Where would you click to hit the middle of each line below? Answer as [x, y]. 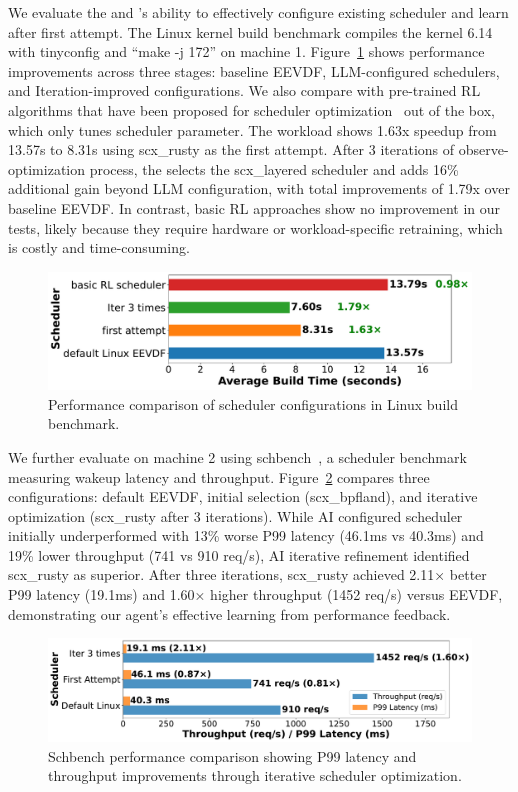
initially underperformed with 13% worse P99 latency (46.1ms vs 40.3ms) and [246, 535]
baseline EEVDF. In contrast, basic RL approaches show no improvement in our [254, 207]
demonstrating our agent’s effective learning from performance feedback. [229, 613]
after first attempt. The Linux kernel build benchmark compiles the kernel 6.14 [250, 31]
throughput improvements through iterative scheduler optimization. [255, 775]
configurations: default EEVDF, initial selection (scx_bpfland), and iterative [243, 496]
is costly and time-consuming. [99, 247]
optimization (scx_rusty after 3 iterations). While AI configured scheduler [235, 515]
